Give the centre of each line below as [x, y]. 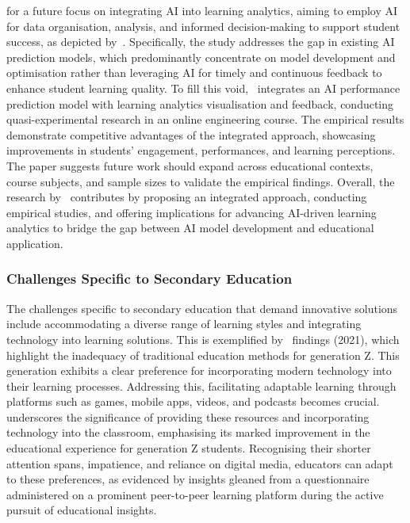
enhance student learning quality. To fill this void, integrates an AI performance [203, 88]
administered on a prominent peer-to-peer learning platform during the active [195, 494]
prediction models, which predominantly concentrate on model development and [201, 57]
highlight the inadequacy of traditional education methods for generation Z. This [203, 355]
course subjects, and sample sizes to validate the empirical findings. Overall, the [201, 181]
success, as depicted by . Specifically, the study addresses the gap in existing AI [201, 42]
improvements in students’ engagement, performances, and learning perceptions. [201, 150]
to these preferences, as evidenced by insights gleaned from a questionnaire [188, 479]
